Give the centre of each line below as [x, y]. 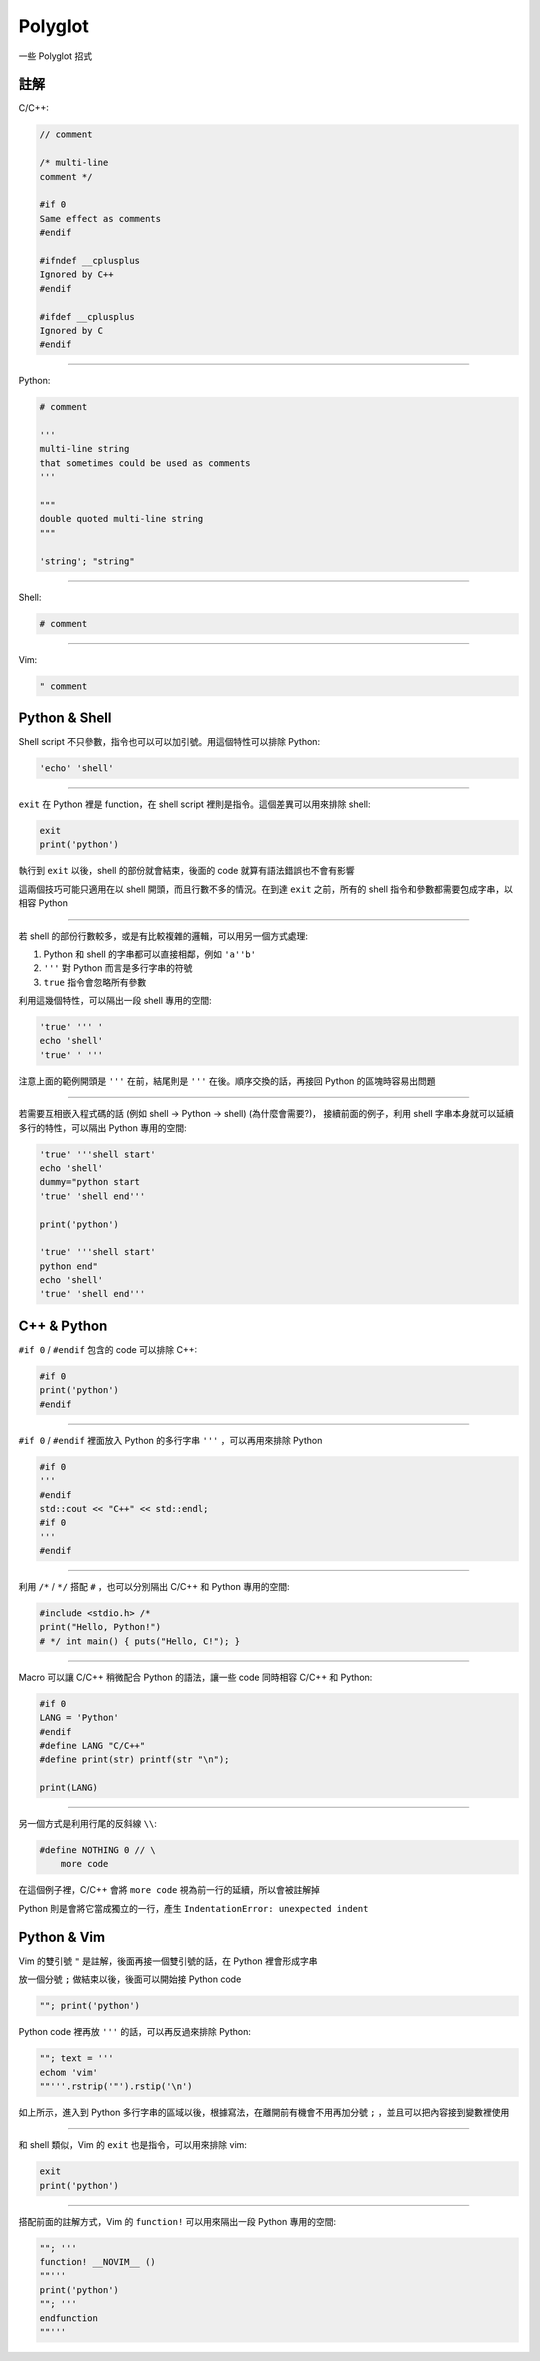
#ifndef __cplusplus [89, 260]
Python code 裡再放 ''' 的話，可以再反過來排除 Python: [135, 2032]
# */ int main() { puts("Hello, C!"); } [139, 1641]
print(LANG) [69, 1788]
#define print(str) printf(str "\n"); [134, 1759]
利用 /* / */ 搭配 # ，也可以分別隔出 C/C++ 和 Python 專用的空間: [154, 1587]
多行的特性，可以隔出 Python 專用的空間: [102, 1127]
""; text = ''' [76, 2058]
